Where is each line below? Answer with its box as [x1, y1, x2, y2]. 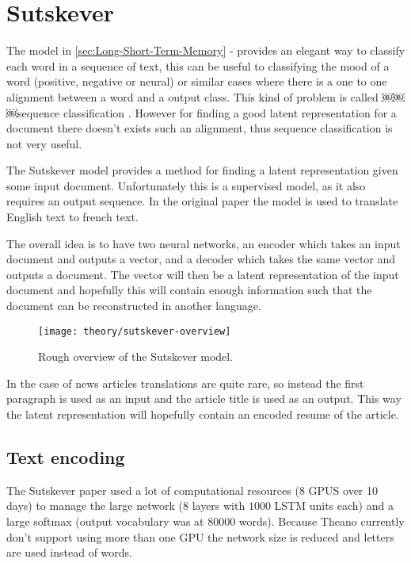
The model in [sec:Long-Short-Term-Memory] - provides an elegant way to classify [6, 42, 405, 59]
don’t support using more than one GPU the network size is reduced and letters [6, 528, 394, 545]
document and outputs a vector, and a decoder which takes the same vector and [6, 251, 396, 267]
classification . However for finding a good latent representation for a [63, 104, 397, 121]
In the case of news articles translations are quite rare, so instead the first [6, 374, 364, 391]
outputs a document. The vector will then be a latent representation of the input [6, 266, 399, 282]
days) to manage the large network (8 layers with [6, 497, 245, 514]
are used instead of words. [6, 544, 132, 561]
